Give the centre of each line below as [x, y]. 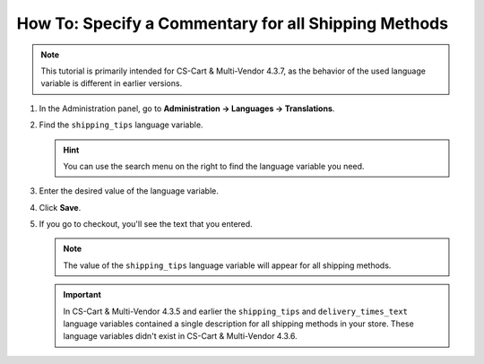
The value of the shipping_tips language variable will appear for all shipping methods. [227, 265]
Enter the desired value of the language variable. [129, 191]
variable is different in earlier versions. [112, 83]
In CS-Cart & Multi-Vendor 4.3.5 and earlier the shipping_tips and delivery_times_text [235, 311]
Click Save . [60, 207]
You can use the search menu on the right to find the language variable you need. [214, 166]
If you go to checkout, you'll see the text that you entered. [146, 224]
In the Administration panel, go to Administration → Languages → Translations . [187, 108]
